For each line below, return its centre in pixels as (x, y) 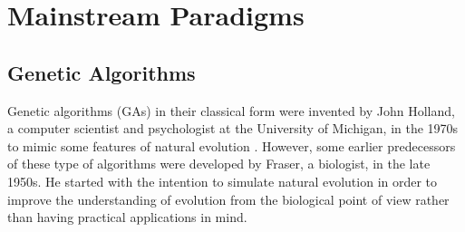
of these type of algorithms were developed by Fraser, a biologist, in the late (219, 164)
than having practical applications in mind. (127, 217)
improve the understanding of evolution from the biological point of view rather (228, 199)
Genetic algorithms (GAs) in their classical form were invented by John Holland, (231, 110)
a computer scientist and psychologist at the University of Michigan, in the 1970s (233, 128)
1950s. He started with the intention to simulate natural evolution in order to (223, 181)
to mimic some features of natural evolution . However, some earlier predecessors (232, 145)
